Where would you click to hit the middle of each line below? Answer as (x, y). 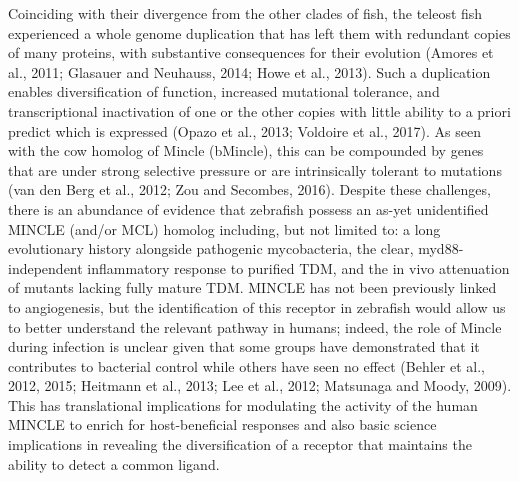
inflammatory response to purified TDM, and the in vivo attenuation (298, 267)
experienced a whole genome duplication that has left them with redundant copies (259, 32)
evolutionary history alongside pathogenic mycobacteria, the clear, (211, 248)
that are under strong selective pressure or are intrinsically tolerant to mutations (255, 169)
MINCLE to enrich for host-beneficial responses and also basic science (222, 424)
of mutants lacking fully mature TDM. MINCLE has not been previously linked (252, 287)
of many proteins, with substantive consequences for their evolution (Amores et (251, 52)
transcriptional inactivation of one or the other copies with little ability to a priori (259, 110)
